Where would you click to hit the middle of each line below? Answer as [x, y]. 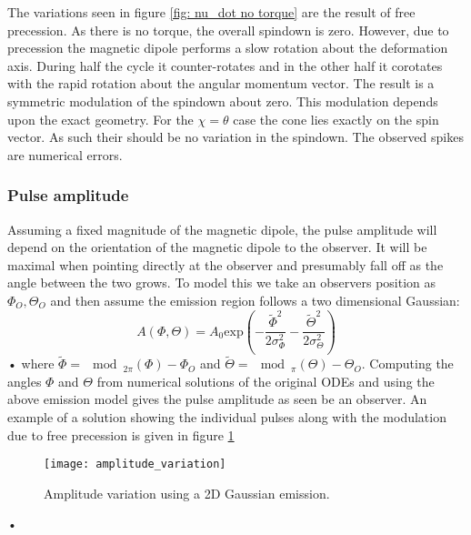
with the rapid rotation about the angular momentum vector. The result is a [221, 83]
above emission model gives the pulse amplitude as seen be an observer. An [217, 399]
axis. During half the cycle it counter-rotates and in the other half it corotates [225, 65]
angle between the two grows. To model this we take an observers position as [222, 283]
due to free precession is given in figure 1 [121, 434]
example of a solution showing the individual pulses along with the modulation [227, 416]
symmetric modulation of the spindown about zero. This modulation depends [223, 101]
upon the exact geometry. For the [100, 119]
